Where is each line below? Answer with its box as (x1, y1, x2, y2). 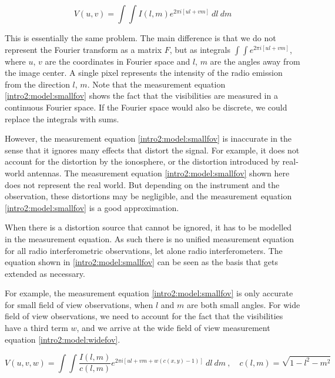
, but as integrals (169, 43, 231, 55)
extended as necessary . (5, 267, 85, 279)
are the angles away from (210, 55, 300, 67)
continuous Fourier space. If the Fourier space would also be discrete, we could (5, 101, 287, 113)
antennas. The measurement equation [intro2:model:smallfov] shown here (27, 166, 290, 179)
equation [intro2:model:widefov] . (5, 333, 120, 345)
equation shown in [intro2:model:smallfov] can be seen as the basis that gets (5, 256, 278, 268)
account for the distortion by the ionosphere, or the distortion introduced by (5, 155, 280, 168)
